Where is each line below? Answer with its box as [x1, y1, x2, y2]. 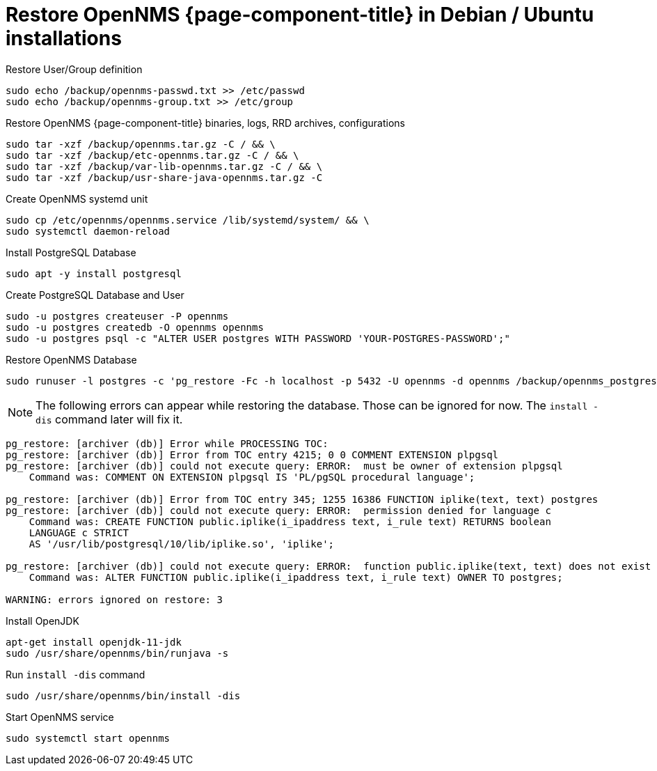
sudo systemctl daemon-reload [6, 225, 171, 237]
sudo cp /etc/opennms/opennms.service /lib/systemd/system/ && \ [6, 214, 370, 226]
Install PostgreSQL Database [6, 246, 136, 258]
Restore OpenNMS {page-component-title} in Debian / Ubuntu [6, 3, 594, 26]
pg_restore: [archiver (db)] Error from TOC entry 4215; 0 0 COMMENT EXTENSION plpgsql [6, 449, 499, 460]
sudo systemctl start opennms [6, 732, 171, 744]
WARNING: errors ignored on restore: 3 [6, 593, 223, 605]
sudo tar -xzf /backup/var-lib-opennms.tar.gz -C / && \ [6, 160, 323, 172]
